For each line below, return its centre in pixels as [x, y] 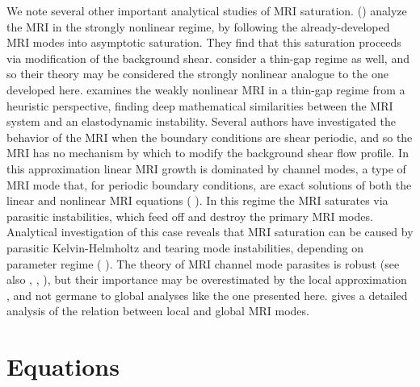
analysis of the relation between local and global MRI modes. [158, 311]
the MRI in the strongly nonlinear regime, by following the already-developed [198, 26]
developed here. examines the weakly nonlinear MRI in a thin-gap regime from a [206, 89]
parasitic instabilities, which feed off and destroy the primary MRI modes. [190, 216]
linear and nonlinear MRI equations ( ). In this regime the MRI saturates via [197, 200]
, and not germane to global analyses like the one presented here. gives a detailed [207, 295]
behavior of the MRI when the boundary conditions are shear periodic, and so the [210, 137]
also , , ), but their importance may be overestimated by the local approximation [207, 279]
